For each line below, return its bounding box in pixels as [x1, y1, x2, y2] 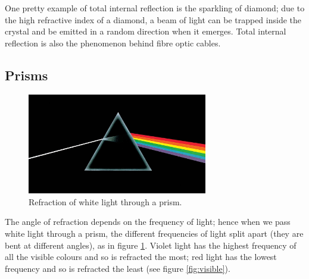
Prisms [5, 65, 48, 84]
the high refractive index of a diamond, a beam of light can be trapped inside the [5, 13, 302, 26]
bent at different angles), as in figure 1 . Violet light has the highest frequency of [5, 239, 296, 251]
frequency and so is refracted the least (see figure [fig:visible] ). [5, 262, 230, 274]
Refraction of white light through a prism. [29, 195, 182, 208]
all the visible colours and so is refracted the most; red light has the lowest [5, 250, 277, 263]
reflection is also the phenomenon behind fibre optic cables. [5, 36, 221, 49]
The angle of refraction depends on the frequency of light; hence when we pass [5, 215, 291, 228]
